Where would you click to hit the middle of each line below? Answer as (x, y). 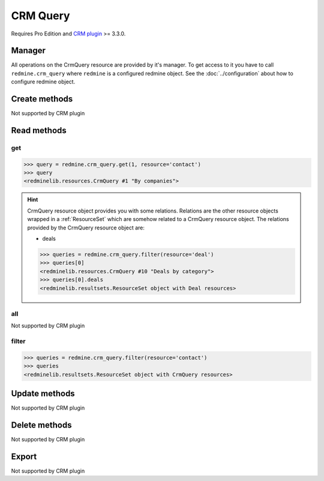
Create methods (42, 99)
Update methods (43, 394)
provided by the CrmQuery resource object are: (86, 228)
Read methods (39, 130)
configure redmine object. (43, 82)
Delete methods (41, 425)
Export (24, 456)
